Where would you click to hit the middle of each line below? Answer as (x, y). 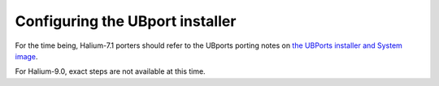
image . (26, 56)
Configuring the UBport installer (126, 21)
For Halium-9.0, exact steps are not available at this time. (111, 71)
